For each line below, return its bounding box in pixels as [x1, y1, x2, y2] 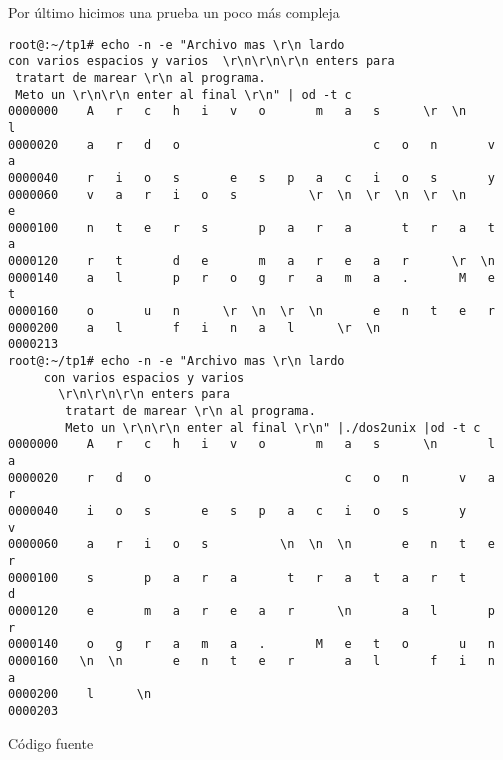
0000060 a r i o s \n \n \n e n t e [8, 537, 495, 552]
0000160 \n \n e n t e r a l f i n [8, 653, 495, 668]
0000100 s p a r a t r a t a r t [8, 570, 467, 585]
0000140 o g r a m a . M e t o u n [8, 637, 495, 652]
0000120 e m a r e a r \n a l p [8, 603, 495, 618]
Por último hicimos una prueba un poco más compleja [8, 2, 340, 22]
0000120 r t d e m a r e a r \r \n [8, 254, 495, 269]
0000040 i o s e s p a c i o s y [8, 503, 467, 518]
